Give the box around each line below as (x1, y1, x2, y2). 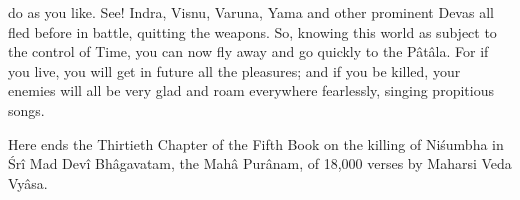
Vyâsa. (8, 172, 48, 193)
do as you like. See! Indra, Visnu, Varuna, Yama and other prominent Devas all (8, 2, 494, 22)
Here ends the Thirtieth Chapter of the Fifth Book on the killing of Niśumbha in (8, 133, 504, 154)
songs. (8, 99, 45, 120)
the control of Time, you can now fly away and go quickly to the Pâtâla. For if (8, 41, 489, 62)
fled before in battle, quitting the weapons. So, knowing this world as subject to (8, 21, 497, 42)
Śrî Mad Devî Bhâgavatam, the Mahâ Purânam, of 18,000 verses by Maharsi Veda (8, 153, 512, 174)
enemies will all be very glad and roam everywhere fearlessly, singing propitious (8, 80, 494, 101)
